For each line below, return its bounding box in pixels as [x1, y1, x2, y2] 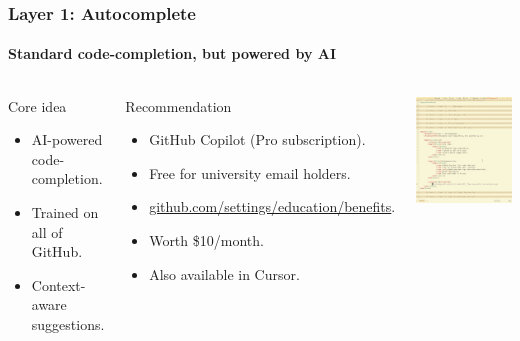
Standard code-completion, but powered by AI [8, 43, 337, 64]
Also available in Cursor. [149, 263, 300, 284]
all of [31, 221, 63, 242]
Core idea [8, 95, 67, 116]
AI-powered [31, 129, 103, 150]
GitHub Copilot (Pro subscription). [149, 129, 366, 150]
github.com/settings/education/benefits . [149, 196, 396, 217]
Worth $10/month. [149, 230, 264, 251]
